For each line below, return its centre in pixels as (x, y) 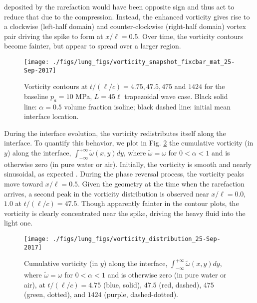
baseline (36, 96)
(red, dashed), (180, 284)
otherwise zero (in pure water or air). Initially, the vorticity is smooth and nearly (128, 164)
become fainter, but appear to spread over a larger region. (93, 46)
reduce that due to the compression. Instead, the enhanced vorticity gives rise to (127, 16)
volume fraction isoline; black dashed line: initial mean (147, 106)
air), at (35, 284)
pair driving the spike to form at (54, 36)
